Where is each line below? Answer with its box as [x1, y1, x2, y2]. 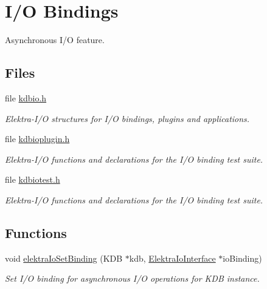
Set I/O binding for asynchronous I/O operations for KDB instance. [5, 272, 260, 285]
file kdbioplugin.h [5, 132, 70, 145]
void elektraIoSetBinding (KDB [5, 251, 123, 264]
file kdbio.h [5, 91, 47, 104]
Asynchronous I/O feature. [5, 33, 105, 46]
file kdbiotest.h [5, 173, 60, 186]
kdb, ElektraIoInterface [129, 251, 216, 264]
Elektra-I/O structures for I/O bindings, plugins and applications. [5, 112, 250, 124]
